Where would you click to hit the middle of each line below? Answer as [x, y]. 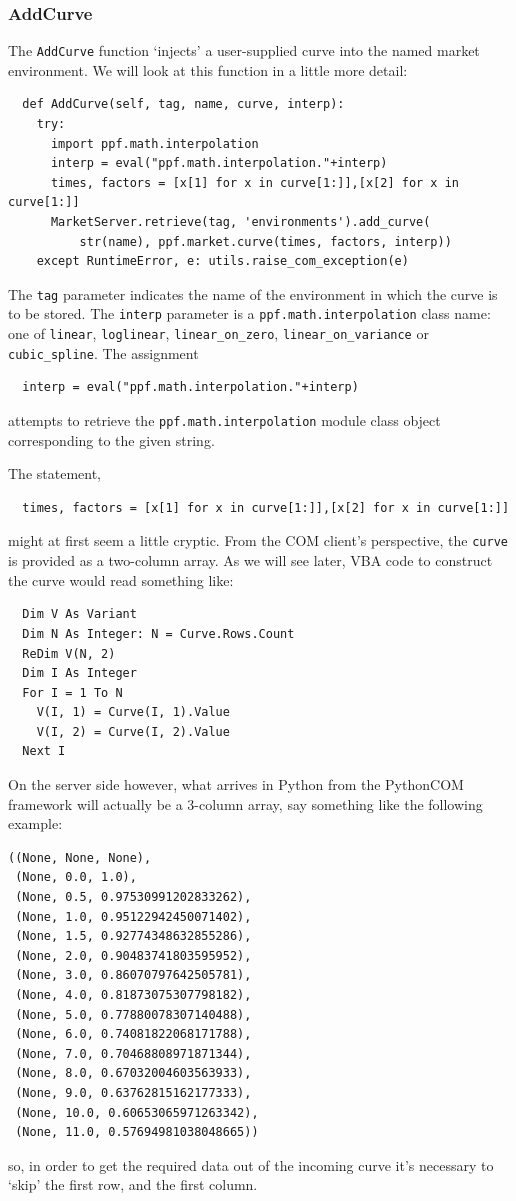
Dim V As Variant [79, 614]
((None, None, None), [80, 857]
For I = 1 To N [72, 692]
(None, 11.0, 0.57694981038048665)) [137, 1132]
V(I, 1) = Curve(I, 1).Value [133, 712]
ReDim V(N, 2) [69, 653]
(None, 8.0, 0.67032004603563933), [133, 1073]
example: [35, 823]
